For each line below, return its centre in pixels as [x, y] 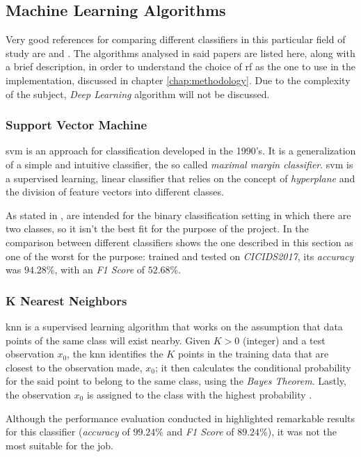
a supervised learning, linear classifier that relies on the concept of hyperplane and [180, 178]
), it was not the [302, 432]
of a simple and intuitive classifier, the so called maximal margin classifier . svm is [179, 164]
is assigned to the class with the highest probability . [199, 394]
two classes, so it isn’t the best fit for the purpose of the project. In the [157, 228]
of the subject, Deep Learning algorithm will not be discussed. [138, 94]
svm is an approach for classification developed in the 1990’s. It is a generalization [181, 151]
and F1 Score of [200, 432]
